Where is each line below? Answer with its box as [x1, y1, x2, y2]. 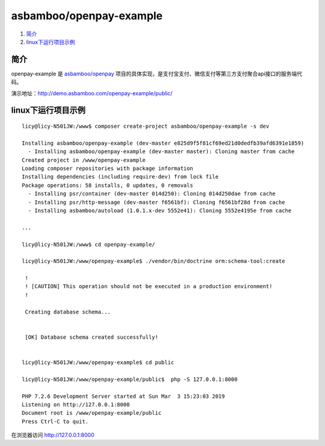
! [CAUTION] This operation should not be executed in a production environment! [25, 283, 273, 290]
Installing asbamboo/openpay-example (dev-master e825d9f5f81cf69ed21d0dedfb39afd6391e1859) [22, 139, 305, 146]
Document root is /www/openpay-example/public [22, 410, 162, 416]
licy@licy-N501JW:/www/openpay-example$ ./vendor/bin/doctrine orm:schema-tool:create [22, 258, 285, 265]
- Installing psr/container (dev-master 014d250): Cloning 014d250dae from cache [28, 190, 276, 197]
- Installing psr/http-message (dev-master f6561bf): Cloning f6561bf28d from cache [28, 199, 285, 206]
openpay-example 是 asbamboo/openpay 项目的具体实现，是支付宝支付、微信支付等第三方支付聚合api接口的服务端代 [11, 70, 303, 77]
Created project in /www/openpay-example [22, 157, 146, 163]
